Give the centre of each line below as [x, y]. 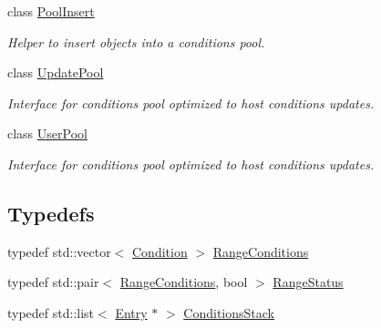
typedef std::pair [53, 282]
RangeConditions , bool [184, 282]
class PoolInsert [51, 11]
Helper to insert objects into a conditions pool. [136, 41]
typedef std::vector [59, 251]
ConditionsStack [229, 312]
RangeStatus [308, 282]
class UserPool [47, 133]
